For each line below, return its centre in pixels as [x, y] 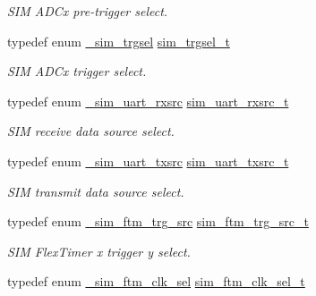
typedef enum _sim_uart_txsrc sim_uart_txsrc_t [148, 161]
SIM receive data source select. [91, 131]
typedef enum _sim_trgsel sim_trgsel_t [119, 41]
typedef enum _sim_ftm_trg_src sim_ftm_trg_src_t [158, 221]
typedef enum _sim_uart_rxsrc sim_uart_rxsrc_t [148, 101]
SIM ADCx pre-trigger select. [88, 11]
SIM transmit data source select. [96, 191]
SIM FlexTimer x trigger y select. [99, 251]
